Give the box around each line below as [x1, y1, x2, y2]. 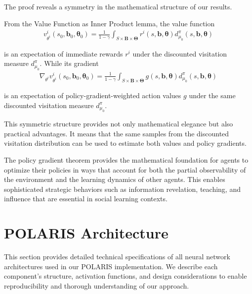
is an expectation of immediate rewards [4, 48, 123, 59]
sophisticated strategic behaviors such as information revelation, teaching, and [4, 183, 241, 194]
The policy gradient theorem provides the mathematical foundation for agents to [4, 155, 249, 165]
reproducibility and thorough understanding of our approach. [4, 280, 189, 291]
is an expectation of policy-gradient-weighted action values [4, 90, 181, 101]
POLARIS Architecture [4, 223, 168, 243]
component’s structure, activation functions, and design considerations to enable [4, 271, 247, 281]
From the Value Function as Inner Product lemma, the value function [4, 18, 215, 28]
